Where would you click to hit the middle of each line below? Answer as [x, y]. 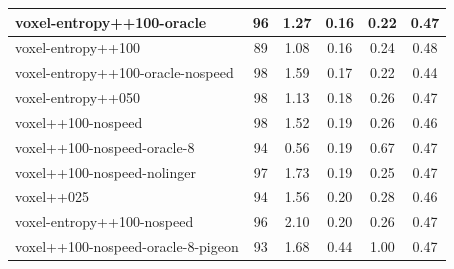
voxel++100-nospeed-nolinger [105, 171]
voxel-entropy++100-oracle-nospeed [124, 72]
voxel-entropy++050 [77, 97]
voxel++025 [52, 196]
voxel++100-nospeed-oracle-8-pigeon [127, 246]
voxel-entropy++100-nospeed [104, 221]
